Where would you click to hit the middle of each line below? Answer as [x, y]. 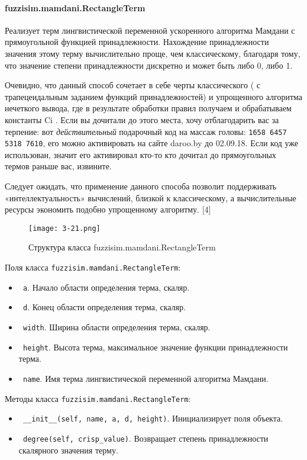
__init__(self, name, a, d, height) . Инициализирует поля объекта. [153, 418]
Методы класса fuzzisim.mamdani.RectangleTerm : [98, 398]
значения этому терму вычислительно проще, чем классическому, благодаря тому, [153, 53]
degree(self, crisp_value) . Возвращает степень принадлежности [146, 438]
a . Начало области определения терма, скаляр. [106, 287]
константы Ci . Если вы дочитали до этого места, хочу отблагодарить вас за [142, 119]
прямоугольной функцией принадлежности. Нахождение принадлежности [137, 42]
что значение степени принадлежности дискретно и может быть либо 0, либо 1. [149, 65]
